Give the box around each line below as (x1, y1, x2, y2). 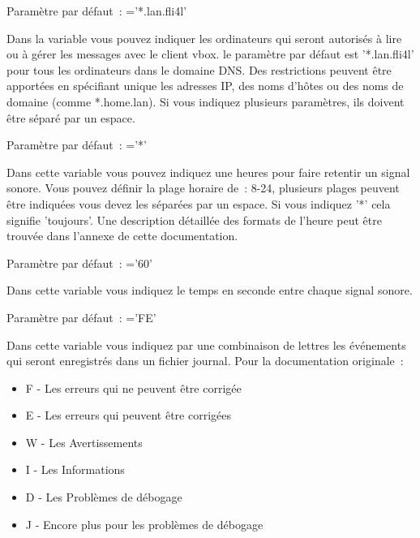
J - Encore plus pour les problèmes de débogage (25, 515, 264, 532)
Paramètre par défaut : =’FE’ (6, 308, 156, 325)
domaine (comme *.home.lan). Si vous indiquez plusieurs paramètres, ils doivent (6, 93, 405, 110)
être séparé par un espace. (6, 109, 135, 126)
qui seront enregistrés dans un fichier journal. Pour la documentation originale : (6, 352, 404, 369)
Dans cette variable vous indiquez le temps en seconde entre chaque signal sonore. (6, 282, 413, 299)
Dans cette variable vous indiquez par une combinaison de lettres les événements (6, 336, 406, 353)
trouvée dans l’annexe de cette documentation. (6, 227, 238, 244)
